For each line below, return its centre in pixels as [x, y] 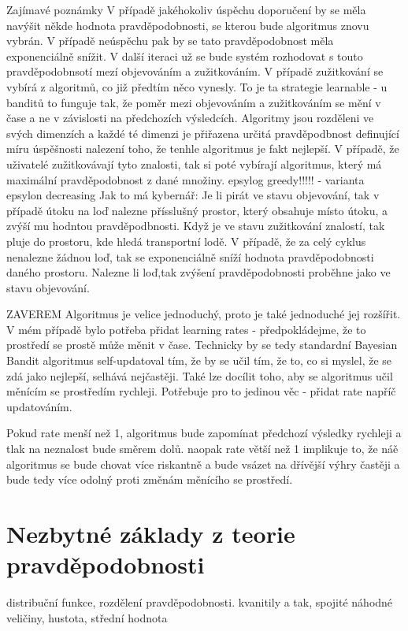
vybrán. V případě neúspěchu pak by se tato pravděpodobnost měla [170, 41]
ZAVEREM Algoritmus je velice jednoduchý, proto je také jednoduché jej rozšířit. [204, 314]
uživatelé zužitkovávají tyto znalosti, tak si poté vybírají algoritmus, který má [194, 163]
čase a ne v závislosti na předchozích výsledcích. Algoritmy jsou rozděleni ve [190, 118]
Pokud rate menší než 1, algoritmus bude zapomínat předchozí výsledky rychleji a [204, 433]
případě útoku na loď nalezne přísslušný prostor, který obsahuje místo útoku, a [197, 210]
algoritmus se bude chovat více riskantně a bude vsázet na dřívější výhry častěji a [203, 464]
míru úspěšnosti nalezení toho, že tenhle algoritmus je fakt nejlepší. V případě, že [203, 148]
